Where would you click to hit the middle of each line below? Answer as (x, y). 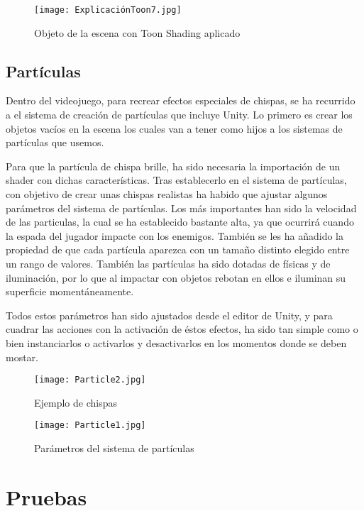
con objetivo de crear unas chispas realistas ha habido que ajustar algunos (167, 194)
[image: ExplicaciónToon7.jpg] (108, 10)
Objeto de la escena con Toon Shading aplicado (137, 32)
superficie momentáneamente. (70, 291)
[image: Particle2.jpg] (90, 380)
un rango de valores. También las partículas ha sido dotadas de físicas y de (168, 263)
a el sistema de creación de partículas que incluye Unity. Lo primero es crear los (179, 115)
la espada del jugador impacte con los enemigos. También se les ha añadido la (175, 235)
